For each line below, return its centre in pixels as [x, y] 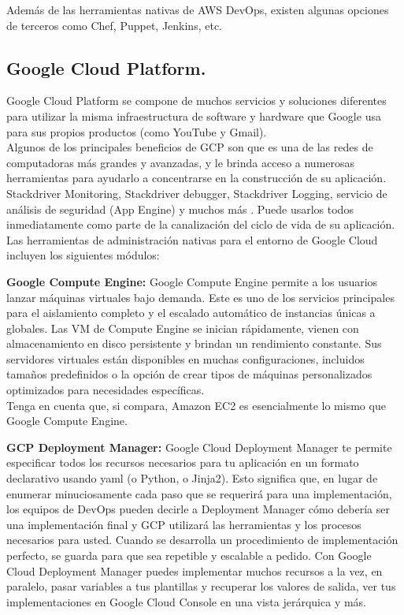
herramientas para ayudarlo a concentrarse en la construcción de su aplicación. [196, 178]
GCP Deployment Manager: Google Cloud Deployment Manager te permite [199, 447]
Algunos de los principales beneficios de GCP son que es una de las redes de [190, 147]
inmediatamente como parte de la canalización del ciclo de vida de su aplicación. [201, 224]
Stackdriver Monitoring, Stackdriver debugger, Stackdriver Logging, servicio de [197, 193]
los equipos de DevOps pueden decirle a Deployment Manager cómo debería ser [198, 509]
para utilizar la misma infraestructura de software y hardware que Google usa [194, 116]
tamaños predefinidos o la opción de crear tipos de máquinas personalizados [189, 374]
